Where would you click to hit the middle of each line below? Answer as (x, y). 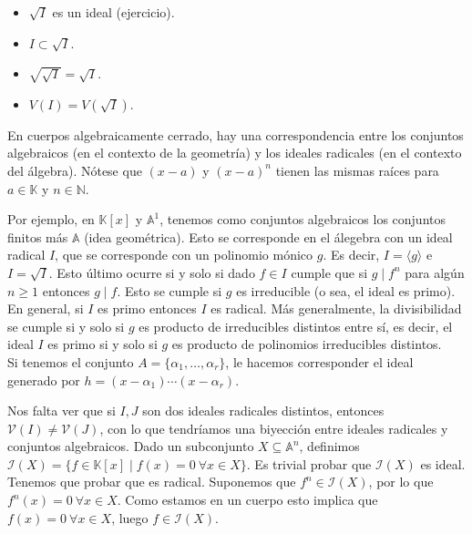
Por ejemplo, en (51, 219)
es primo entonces (147, 308)
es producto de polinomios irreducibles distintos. (307, 344)
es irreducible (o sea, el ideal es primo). (346, 290)
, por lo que (401, 482)
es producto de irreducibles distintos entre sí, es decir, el (296, 326)
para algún (435, 272)
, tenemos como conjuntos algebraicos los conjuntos (303, 219)
